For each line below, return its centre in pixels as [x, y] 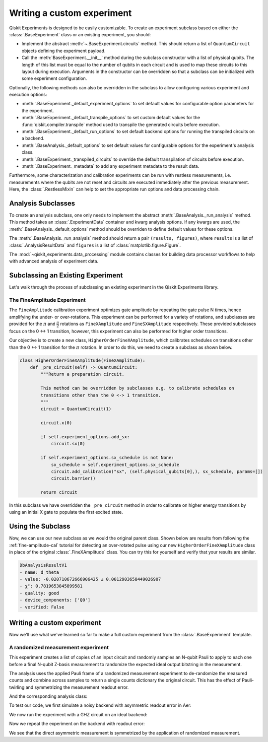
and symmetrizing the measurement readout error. [77, 687]
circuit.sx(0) [68, 444]
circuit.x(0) [56, 423]
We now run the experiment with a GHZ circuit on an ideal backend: [78, 714]
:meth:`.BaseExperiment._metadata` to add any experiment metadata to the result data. [110, 166]
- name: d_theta [39, 572]
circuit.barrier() [73, 478]
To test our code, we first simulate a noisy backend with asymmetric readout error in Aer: [100, 705]
